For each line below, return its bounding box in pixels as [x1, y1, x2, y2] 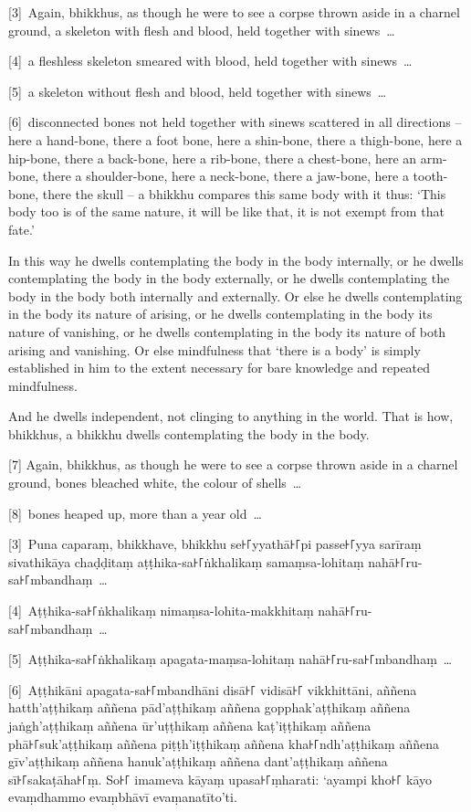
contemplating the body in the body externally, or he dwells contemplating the [8, 269, 450, 288]
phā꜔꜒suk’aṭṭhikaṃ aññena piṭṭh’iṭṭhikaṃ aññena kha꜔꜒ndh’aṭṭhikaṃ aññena [8, 733, 439, 753]
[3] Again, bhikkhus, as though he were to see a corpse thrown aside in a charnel [8, 3, 460, 21]
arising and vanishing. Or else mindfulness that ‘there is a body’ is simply [8, 340, 421, 359]
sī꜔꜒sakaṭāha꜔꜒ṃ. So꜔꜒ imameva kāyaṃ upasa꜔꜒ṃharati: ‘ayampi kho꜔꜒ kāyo [8, 769, 433, 788]
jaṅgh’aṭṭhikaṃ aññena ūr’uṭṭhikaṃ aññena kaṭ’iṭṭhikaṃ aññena [8, 716, 372, 734]
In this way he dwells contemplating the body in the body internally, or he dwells [8, 250, 464, 269]
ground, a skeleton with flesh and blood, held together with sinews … [8, 20, 395, 39]
